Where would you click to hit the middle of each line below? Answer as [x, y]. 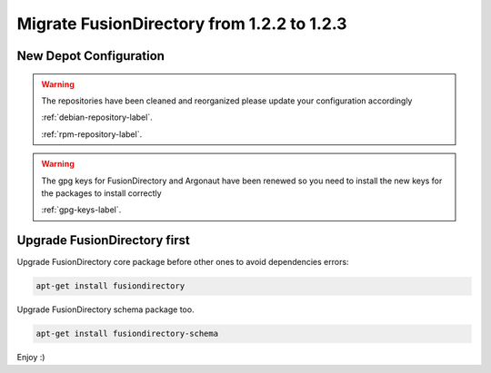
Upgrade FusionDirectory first [103, 240]
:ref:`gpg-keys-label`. [81, 210]
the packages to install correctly [102, 193]
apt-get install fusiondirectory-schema [127, 334]
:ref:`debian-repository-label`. [97, 117]
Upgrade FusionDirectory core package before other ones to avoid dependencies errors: [183, 262]
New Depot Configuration [91, 56]
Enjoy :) [31, 358]
